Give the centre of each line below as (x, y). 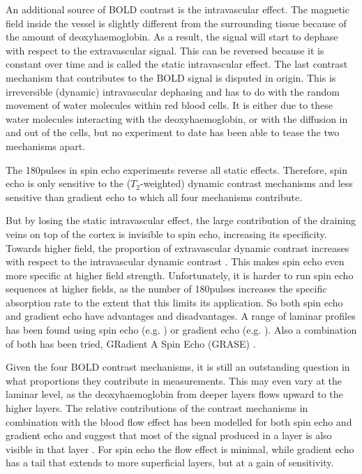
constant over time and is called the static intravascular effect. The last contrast (177, 64)
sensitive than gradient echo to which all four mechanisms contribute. (154, 197)
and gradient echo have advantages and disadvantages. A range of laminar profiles (181, 316)
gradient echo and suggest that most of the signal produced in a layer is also (169, 435)
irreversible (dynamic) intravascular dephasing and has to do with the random (173, 91)
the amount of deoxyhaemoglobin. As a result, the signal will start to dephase (172, 37)
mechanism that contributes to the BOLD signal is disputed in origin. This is (171, 77)
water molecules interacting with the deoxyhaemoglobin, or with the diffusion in (177, 118)
